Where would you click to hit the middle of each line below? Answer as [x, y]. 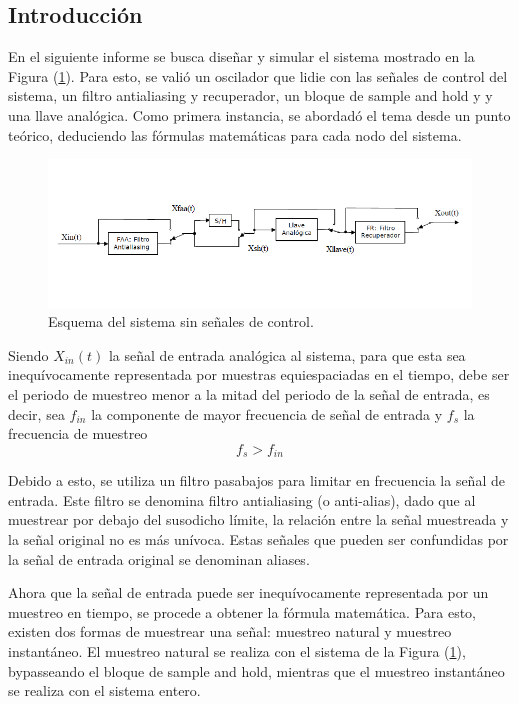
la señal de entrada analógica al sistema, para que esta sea [287, 354]
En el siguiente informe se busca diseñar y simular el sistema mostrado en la [241, 56]
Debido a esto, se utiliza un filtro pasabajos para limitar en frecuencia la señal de [256, 480]
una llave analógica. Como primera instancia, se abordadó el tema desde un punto [259, 114]
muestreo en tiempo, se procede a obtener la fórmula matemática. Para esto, [242, 611]
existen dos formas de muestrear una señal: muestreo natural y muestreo [230, 631]
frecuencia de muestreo [78, 433]
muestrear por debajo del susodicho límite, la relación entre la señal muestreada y [258, 519]
